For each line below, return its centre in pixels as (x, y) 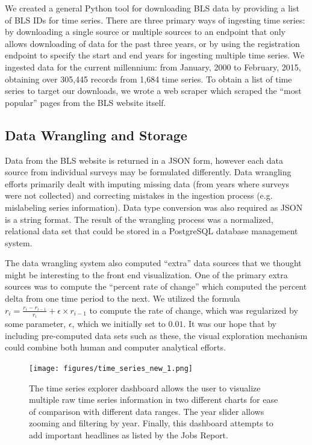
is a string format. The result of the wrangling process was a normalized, (139, 219)
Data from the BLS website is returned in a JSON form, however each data (144, 160)
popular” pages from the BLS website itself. (86, 102)
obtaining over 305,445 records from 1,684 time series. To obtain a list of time (148, 79)
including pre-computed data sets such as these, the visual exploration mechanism (156, 335)
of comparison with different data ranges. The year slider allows (147, 411)
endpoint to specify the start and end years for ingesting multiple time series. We (155, 55)
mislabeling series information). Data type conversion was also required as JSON (154, 207)
